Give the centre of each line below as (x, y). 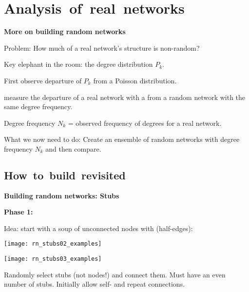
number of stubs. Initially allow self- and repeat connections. (95, 284)
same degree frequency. (38, 107)
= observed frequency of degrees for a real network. (145, 123)
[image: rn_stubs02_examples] (53, 244)
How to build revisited (65, 175)
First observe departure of (43, 80)
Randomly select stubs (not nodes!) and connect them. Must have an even (115, 274)
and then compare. (73, 148)
